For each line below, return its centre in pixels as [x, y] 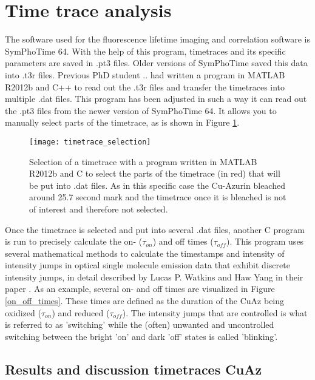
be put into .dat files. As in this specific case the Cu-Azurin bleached [157, 185]
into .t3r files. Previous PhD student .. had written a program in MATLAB [145, 74]
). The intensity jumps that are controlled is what [215, 312]
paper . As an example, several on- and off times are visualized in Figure [140, 289]
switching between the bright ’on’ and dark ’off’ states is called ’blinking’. [141, 336]
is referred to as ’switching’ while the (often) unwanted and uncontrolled [140, 324]
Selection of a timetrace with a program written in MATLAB [143, 161]
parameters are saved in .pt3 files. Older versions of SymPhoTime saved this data [156, 63]
